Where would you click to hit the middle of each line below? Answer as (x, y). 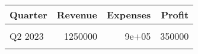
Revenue (77, 15)
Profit (175, 15)
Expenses (129, 15)
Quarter (28, 15)
